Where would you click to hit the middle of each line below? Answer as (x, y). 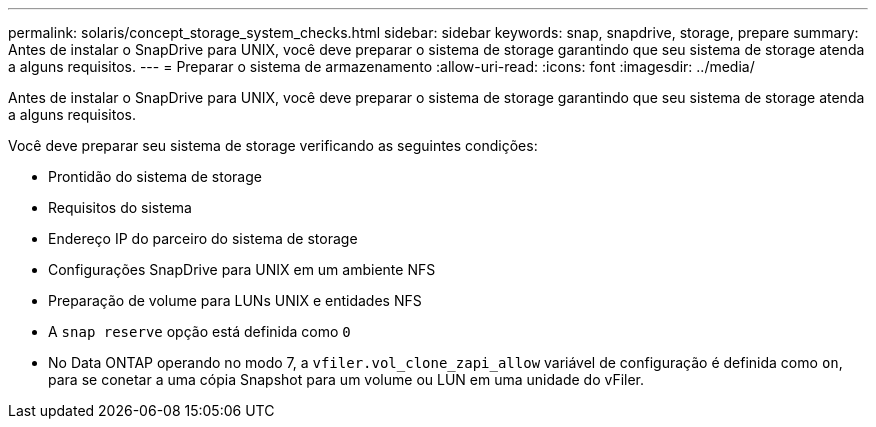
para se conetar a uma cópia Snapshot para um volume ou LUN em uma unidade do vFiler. (346, 379)
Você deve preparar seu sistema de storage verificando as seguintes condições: (273, 145)
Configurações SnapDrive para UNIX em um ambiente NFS (242, 269)
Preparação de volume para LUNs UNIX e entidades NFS (235, 300)
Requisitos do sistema (120, 207)
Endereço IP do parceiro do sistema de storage (203, 238)
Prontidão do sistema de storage (155, 176)
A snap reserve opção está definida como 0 (199, 331)
